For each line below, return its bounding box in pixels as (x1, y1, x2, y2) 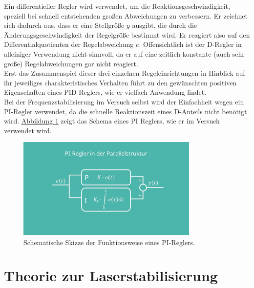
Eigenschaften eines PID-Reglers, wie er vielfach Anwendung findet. (4, 87, 207, 97)
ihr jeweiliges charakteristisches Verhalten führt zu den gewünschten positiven (4, 77, 237, 87)
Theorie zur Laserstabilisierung (4, 266, 218, 286)
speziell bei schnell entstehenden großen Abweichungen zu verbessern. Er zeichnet (4, 10, 248, 21)
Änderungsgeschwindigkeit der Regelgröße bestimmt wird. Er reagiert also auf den (4, 29, 250, 40)
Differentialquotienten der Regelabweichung (4, 39, 134, 49)
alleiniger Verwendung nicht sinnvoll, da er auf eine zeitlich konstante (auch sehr (4, 48, 245, 59)
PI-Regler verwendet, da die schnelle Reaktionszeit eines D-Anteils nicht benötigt (4, 106, 247, 116)
